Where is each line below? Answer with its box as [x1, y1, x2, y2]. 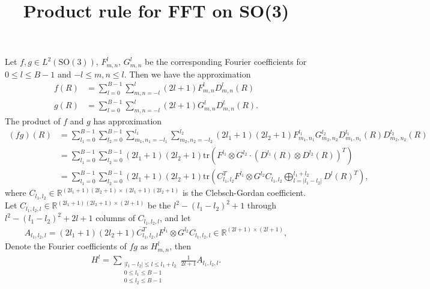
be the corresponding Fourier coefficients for [145, 55, 307, 68]
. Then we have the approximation [124, 67, 251, 80]
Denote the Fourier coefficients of [5, 240, 127, 252]
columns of [95, 211, 135, 224]
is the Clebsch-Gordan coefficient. [182, 186, 306, 199]
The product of [5, 115, 61, 127]
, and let [160, 211, 191, 224]
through [247, 199, 277, 211]
